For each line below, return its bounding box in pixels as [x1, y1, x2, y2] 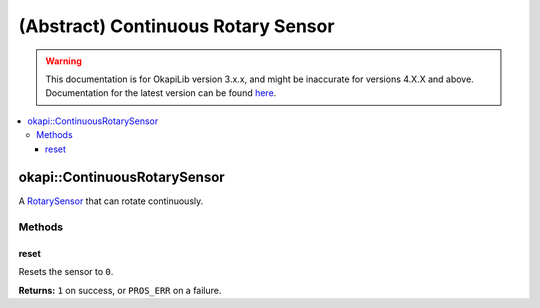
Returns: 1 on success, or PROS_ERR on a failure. [18, 284, 222, 296]
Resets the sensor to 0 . [18, 266, 114, 278]
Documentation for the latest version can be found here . [45, 87, 277, 99]
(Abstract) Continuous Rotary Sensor [18, 15, 335, 37]
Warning [45, 55, 82, 67]
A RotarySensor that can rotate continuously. [18, 195, 204, 207]
